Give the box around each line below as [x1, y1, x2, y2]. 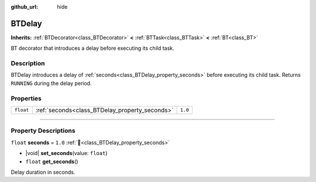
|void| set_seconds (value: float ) [25, 150, 108, 157]
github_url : [11, 4, 38, 10]
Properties [11, 94, 42, 102]
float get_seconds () [25, 158, 78, 165]
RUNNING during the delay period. [11, 80, 92, 87]
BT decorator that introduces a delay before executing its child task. [11, 44, 175, 52]
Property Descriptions [11, 126, 75, 135]
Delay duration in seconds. [11, 169, 75, 176]
